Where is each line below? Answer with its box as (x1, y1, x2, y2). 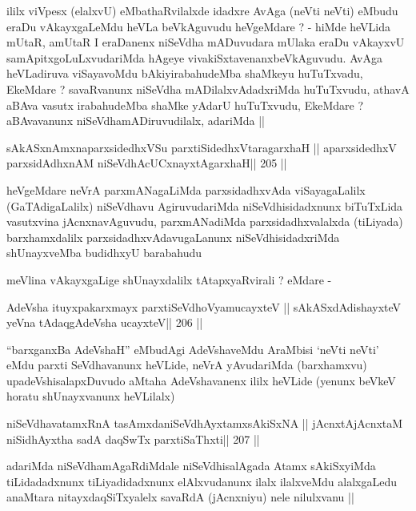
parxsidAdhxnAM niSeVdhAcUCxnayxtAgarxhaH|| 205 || (6, 155, 287, 171)
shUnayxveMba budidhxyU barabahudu (6, 244, 202, 261)
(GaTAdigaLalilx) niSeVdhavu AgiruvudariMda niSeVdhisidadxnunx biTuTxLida (6, 197, 403, 214)
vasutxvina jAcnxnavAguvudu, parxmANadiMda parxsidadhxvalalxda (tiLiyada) (6, 213, 403, 230)
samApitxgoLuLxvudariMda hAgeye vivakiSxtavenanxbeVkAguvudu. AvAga (6, 49, 382, 66)
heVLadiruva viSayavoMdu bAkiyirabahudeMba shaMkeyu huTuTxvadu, (6, 65, 363, 82)
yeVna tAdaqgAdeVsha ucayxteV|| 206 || (6, 314, 203, 331)
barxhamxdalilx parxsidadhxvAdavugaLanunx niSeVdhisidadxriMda (6, 228, 340, 245)
